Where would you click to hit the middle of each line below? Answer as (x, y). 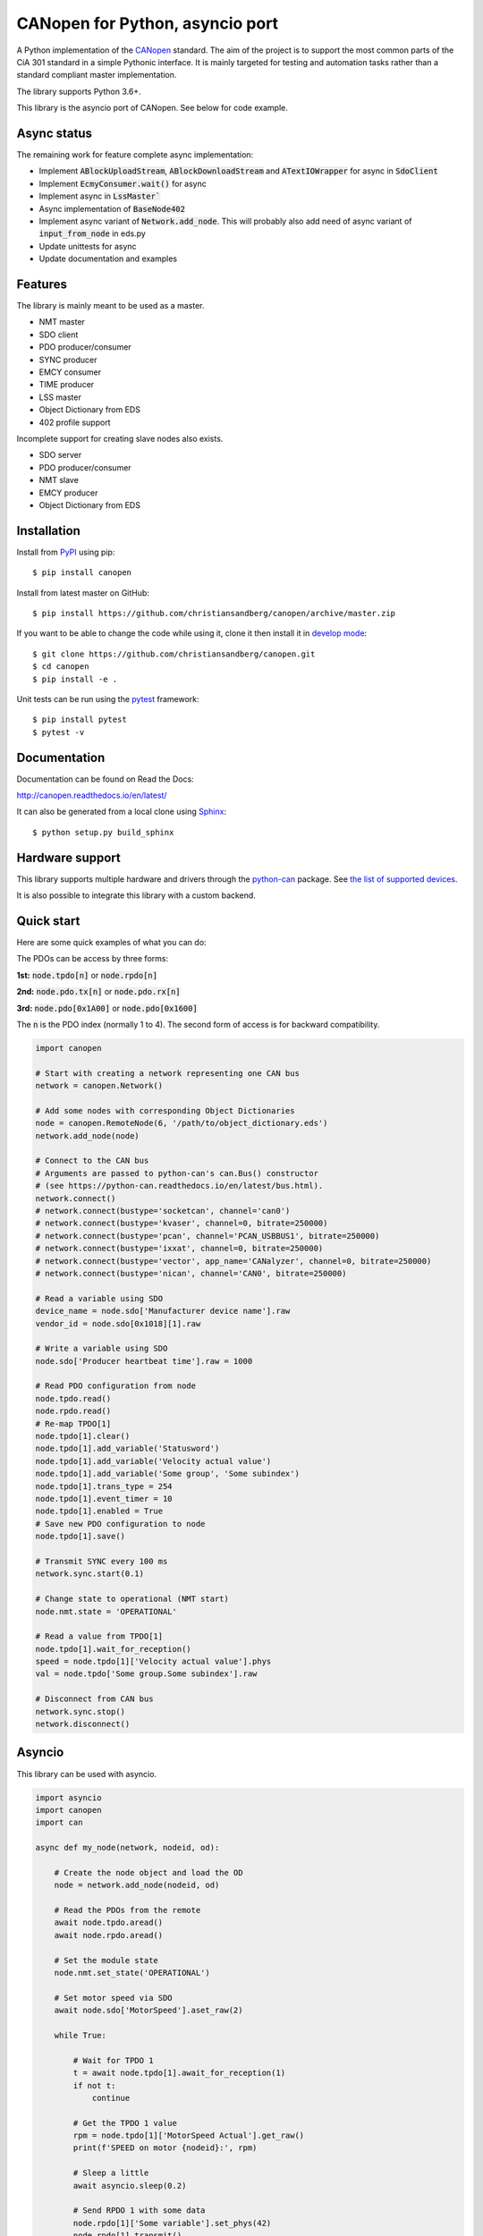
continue (111, 2098)
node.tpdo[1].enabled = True (99, 1511)
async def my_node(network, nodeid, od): (127, 1848)
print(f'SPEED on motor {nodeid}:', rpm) (165, 2148)
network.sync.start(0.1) (90, 1574)
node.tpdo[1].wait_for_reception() (113, 1649)
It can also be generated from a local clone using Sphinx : (122, 812)
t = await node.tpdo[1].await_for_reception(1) (179, 2073)
